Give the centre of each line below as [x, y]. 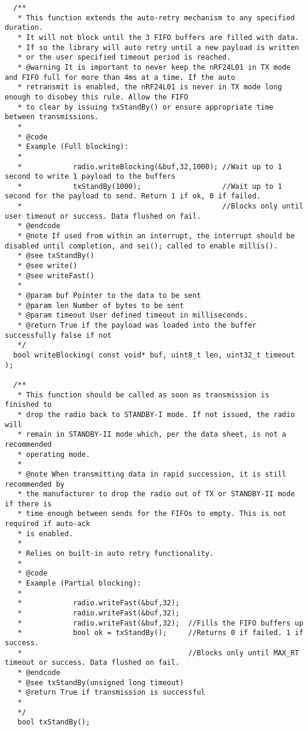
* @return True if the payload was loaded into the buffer [137, 325]
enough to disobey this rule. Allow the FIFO [97, 97]
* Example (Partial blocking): [80, 584]
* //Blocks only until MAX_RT [158, 653]
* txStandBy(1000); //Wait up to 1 [150, 186]
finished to [28, 405]
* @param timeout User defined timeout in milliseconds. [133, 315]
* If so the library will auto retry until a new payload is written [158, 47]
